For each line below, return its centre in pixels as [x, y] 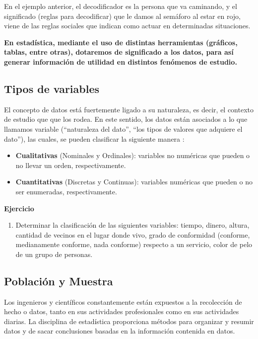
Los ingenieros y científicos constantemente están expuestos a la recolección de [123, 301]
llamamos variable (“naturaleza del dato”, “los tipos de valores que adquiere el [123, 128]
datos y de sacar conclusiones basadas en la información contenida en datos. [120, 331]
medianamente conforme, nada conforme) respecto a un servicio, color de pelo [134, 244]
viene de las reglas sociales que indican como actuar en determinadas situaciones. [127, 26]
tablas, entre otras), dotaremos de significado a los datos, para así [119, 52]
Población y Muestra [59, 281]
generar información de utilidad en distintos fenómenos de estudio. [121, 61]
